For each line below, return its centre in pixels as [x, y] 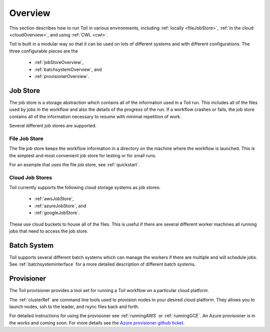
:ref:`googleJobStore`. [57, 213]
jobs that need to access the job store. [49, 231]
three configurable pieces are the [44, 51]
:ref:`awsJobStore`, [54, 199]
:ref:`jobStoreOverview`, [59, 62]
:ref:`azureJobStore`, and [60, 206]
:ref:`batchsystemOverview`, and [68, 69]
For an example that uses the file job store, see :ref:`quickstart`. [74, 164]
